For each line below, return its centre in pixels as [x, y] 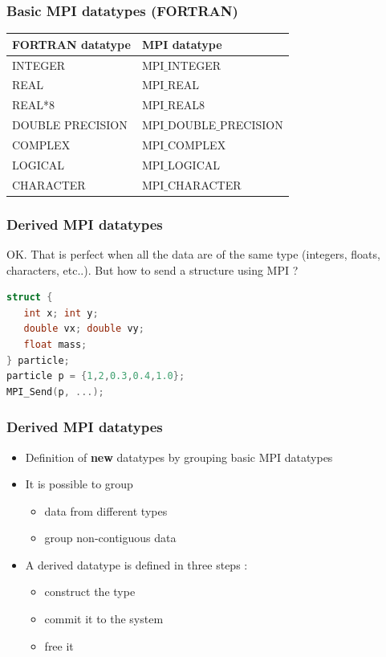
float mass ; [55, 344]
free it [59, 645]
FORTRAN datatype [71, 44]
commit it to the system [104, 619]
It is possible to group [79, 484]
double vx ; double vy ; [84, 329]
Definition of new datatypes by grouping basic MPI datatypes [179, 457]
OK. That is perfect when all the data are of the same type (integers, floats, [193, 253]
